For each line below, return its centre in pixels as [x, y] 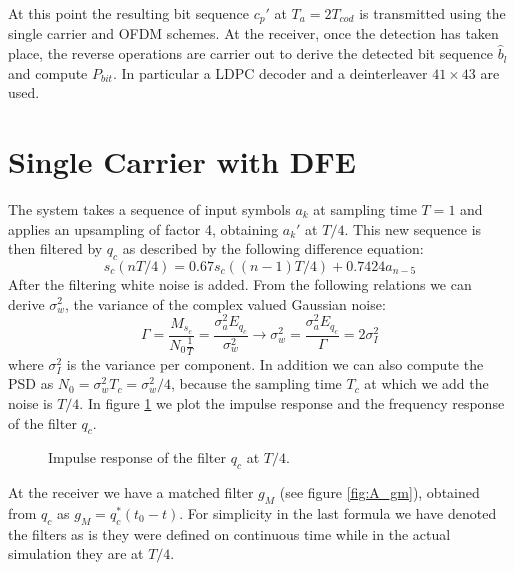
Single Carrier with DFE [182, 161]
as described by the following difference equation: [273, 248]
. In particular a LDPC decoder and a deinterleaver [270, 72]
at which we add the [426, 383]
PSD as [31, 383]
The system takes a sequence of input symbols [149, 208]
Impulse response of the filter [137, 457]
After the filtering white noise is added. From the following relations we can [240, 283]
